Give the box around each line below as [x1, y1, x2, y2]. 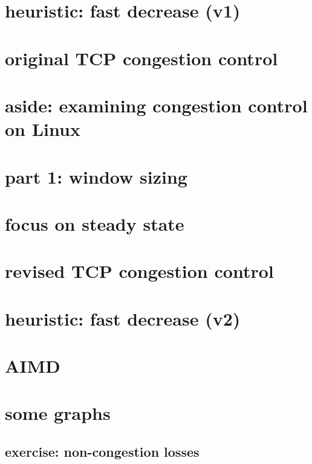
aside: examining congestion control [5, 92, 308, 117]
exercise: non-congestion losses [5, 442, 200, 460]
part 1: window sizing [5, 164, 187, 188]
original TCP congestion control [5, 45, 278, 70]
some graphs [5, 401, 111, 425]
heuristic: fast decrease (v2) [5, 306, 241, 330]
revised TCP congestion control [5, 259, 274, 283]
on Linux [5, 117, 80, 141]
